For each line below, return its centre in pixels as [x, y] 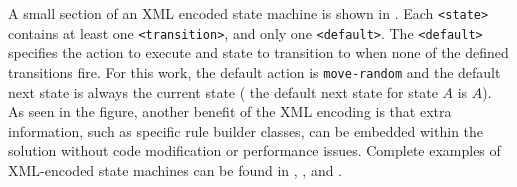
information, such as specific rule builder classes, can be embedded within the [246, 130]
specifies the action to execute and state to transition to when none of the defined [258, 52]
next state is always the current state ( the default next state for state [223, 91]
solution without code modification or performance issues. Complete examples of [254, 150]
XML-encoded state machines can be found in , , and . [175, 169]
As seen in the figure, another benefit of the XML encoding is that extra [230, 111]
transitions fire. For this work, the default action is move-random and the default [254, 71]
